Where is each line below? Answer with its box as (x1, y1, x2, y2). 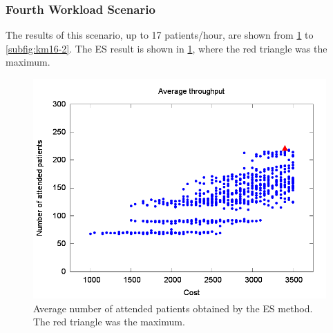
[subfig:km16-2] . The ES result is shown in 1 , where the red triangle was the (6, 41, 327, 55)
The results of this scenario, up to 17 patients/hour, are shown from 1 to (6, 28, 314, 42)
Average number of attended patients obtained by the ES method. (33, 301, 313, 315)
